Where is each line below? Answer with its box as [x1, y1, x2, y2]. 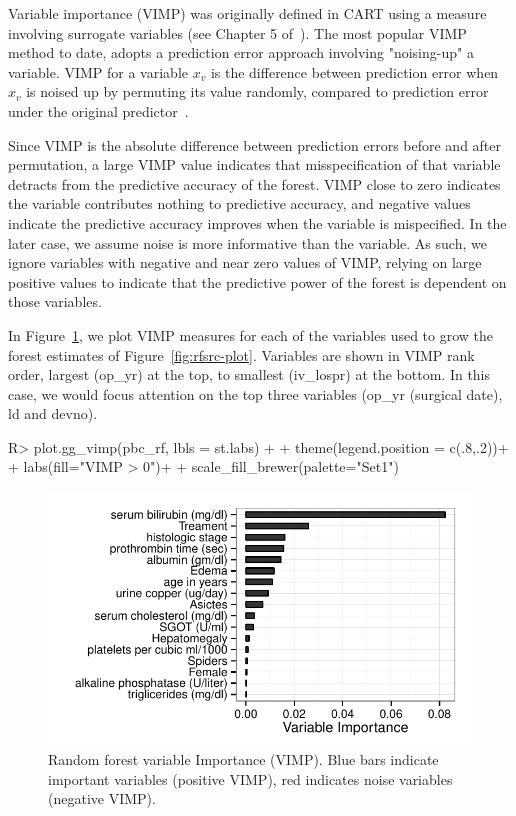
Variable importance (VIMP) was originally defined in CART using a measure [8, 3, 487, 23]
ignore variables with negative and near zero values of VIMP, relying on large [8, 252, 482, 273]
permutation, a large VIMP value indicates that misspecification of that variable [8, 154, 501, 175]
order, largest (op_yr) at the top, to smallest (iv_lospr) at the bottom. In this [8, 364, 491, 385]
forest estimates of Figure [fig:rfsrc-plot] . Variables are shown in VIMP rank [8, 344, 475, 365]
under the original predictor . [8, 100, 189, 121]
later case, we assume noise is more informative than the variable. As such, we [8, 232, 487, 253]
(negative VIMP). [48, 788, 156, 809]
